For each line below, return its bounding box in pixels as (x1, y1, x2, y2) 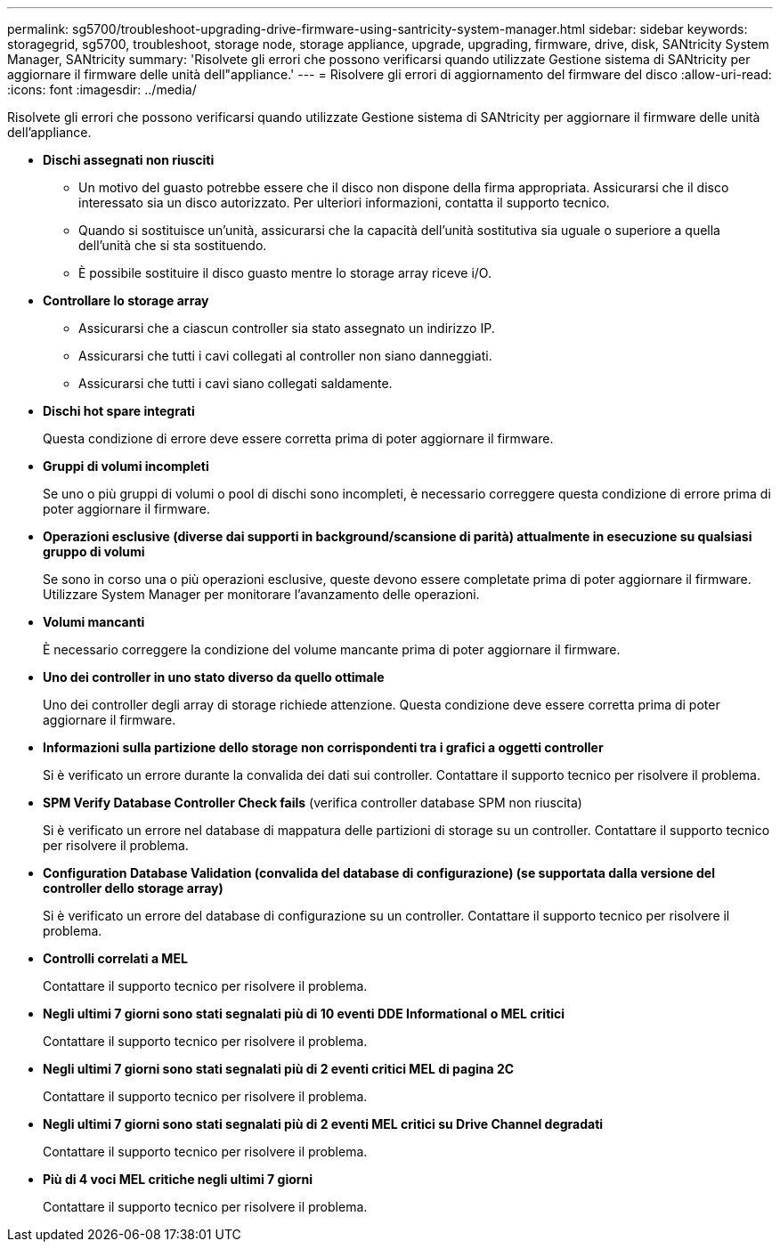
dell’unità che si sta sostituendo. (78, 238, 267, 253)
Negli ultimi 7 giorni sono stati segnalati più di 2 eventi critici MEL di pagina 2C (43, 1061, 515, 1076)
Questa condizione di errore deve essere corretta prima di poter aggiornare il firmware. (43, 431, 554, 446)
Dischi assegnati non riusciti (43, 152, 215, 167)
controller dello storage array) (43, 880, 223, 896)
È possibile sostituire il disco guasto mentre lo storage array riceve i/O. (78, 265, 492, 280)
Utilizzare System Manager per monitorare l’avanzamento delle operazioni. (43, 587, 480, 602)
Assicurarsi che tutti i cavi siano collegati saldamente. (78, 376, 393, 391)
